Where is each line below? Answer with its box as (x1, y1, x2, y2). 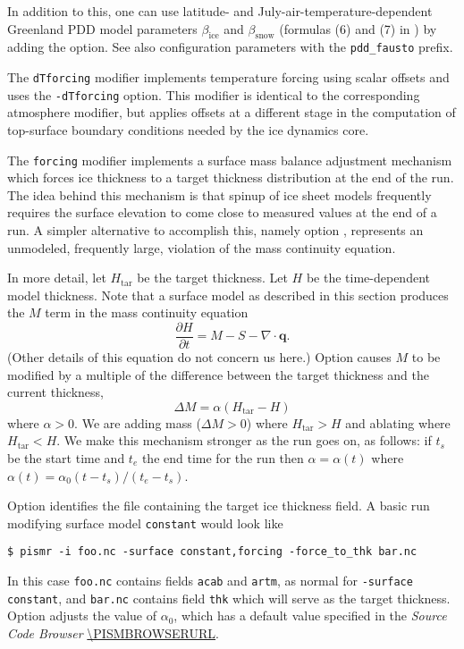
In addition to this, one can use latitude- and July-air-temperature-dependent (7, 2, 433, 20)
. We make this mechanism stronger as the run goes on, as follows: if (56, 431, 432, 450)
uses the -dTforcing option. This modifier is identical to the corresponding (7, 85, 420, 104)
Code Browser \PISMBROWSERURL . (7, 623, 219, 642)
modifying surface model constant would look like (7, 513, 283, 532)
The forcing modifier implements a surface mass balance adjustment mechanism (7, 150, 452, 169)
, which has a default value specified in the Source (173, 606, 447, 625)
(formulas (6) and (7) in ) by (279, 19, 437, 38)
